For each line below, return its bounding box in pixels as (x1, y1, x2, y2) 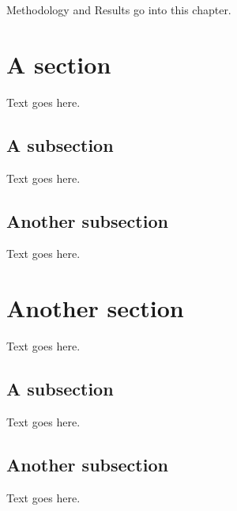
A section (6, 47, 111, 80)
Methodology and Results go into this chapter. (6, 2, 231, 17)
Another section (6, 292, 184, 324)
